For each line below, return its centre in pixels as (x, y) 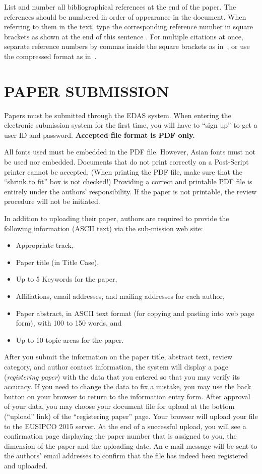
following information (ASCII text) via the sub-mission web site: (104, 228)
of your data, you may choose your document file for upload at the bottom (119, 406)
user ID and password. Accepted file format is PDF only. (100, 135)
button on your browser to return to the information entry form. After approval (127, 396)
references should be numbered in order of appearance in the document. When (125, 16)
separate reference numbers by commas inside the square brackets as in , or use (127, 46)
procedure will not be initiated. (52, 201)
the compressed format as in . (50, 56)
